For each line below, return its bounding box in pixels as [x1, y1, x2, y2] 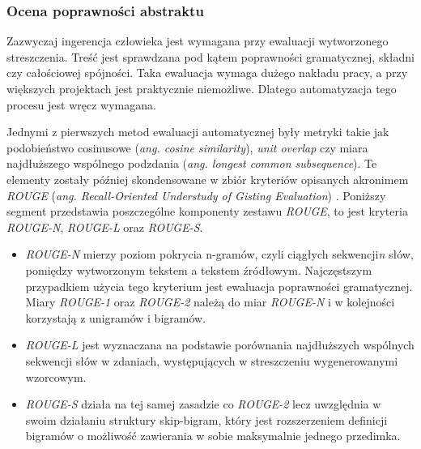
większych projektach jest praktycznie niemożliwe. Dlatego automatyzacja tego [6, 80, 397, 96]
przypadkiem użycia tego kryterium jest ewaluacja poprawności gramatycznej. [25, 277, 413, 294]
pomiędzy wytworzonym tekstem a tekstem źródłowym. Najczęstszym [25, 261, 372, 278]
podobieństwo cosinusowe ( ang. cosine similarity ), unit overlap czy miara [6, 139, 368, 156]
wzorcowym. [25, 368, 87, 385]
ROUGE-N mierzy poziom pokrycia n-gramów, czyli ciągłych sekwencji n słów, [25, 246, 414, 263]
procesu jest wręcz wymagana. [6, 96, 156, 113]
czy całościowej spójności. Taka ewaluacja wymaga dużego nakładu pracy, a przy [6, 64, 408, 81]
